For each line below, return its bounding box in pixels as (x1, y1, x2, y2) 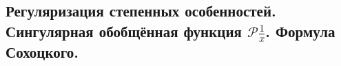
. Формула (265, 20, 335, 41)
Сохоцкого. (6, 41, 79, 63)
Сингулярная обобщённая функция (6, 20, 242, 41)
